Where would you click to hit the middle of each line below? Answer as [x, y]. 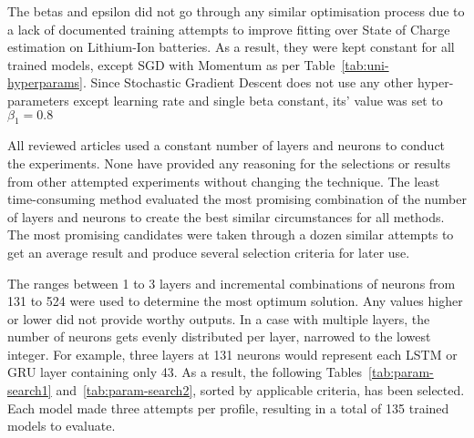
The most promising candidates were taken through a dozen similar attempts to [231, 234]
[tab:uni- [365, 64]
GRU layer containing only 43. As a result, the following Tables [185, 372]
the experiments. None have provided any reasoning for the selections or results [229, 163]
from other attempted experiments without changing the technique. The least [224, 181]
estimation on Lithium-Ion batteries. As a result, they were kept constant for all [231, 47]
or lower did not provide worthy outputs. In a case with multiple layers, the [219, 318]
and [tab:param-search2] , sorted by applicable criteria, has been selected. [260, 390]
